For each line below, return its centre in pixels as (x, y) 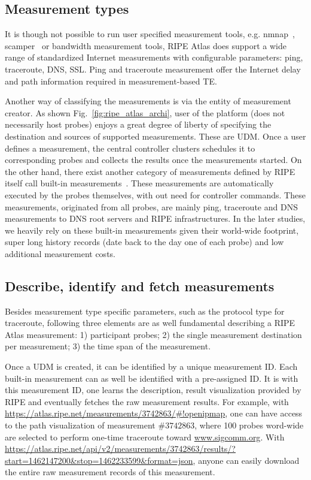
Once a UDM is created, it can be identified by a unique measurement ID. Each (151, 366)
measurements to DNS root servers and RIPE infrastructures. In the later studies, (155, 218)
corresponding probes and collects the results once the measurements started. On (153, 160)
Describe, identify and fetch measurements (140, 286)
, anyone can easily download (246, 460)
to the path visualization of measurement (80, 425)
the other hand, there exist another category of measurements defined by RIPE (150, 171)
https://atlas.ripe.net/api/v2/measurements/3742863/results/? (120, 449)
